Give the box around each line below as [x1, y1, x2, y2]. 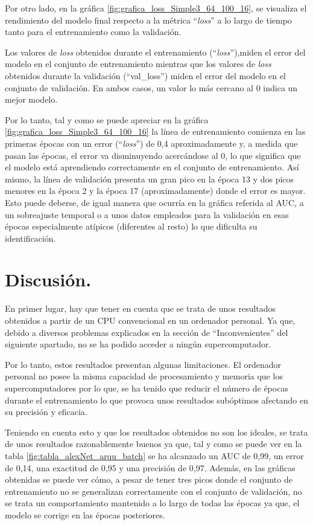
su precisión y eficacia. [5, 405, 87, 418]
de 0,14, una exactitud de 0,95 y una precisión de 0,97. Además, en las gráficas [5, 461, 296, 474]
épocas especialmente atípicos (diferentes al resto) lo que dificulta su [5, 220, 258, 233]
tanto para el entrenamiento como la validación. [5, 25, 182, 38]
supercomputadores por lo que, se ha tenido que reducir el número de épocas [5, 381, 288, 394]
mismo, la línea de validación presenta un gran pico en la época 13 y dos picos [5, 172, 294, 185]
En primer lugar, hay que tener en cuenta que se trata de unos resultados [5, 302, 276, 315]
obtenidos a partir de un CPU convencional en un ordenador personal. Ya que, [5, 314, 296, 326]
